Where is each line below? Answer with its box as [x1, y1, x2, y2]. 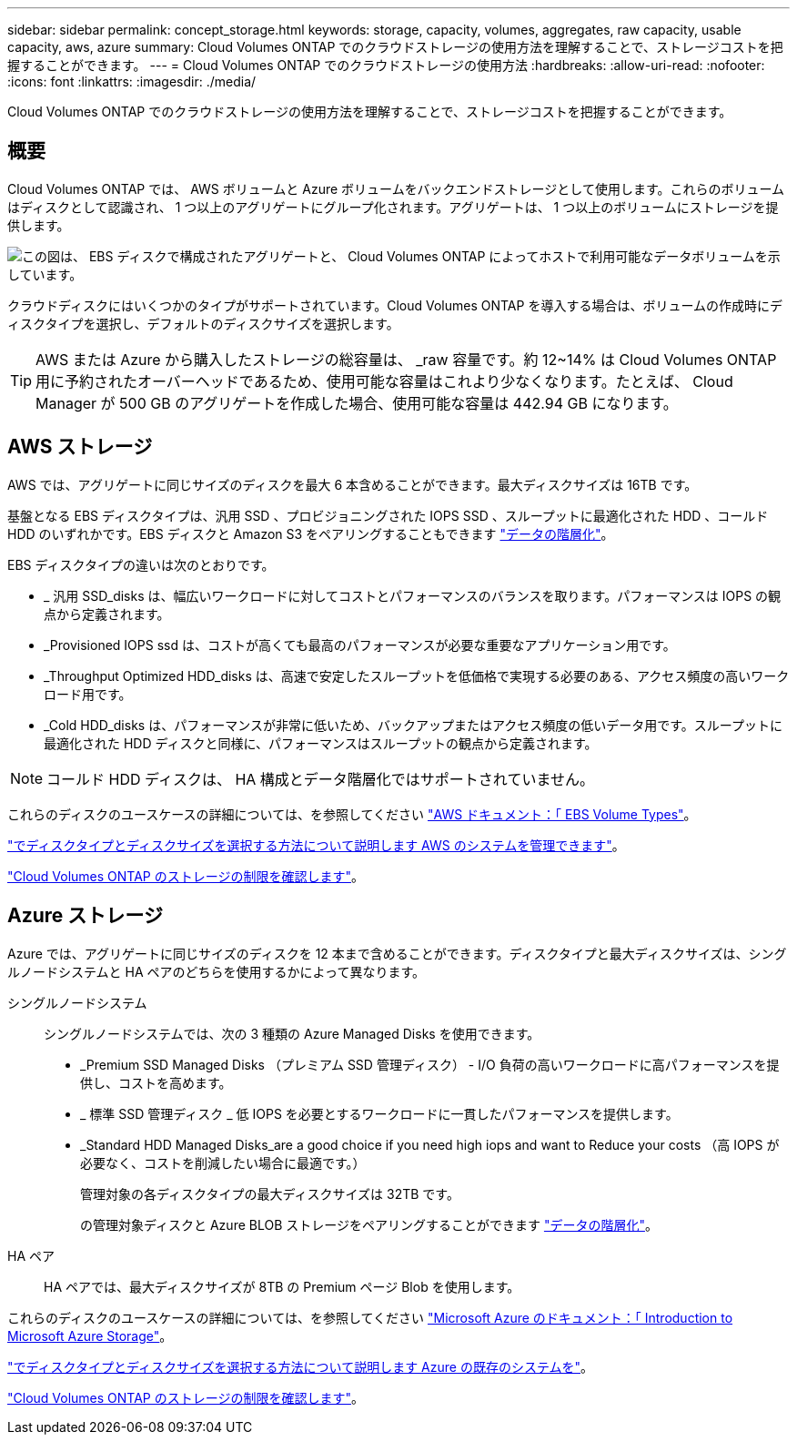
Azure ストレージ [7, 904, 163, 928]
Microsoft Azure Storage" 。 [7, 1327, 173, 1344]
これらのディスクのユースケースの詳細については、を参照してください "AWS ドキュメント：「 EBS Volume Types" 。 [7, 806, 697, 822]
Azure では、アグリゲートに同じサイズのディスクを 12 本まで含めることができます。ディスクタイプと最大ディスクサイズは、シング [7, 945, 787, 961]
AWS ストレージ [7, 435, 153, 459]
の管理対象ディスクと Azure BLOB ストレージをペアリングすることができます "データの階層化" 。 [80, 1216, 658, 1233]
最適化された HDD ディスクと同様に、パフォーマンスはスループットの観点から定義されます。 [44, 735, 598, 751]
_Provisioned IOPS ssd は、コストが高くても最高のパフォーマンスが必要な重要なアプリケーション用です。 [44, 636, 676, 653]
